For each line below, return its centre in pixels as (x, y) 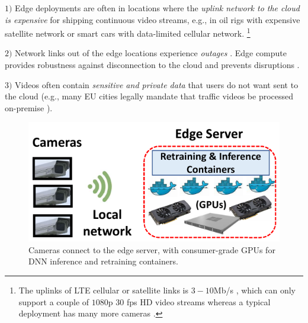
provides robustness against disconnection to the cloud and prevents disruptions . (152, 65)
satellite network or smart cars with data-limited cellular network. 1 (128, 32)
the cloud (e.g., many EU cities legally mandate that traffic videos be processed (149, 96)
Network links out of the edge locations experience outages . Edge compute (151, 53)
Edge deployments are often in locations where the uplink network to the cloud (157, 8)
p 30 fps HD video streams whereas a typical (189, 301)
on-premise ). (29, 107)
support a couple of (54, 301)
